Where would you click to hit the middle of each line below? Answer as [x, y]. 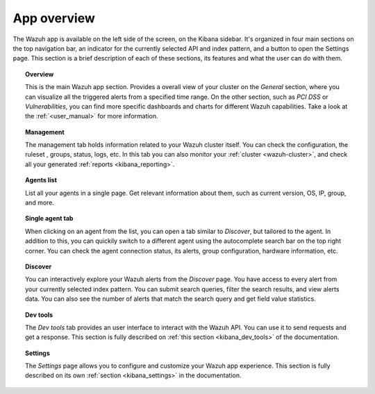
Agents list [41, 180]
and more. [40, 203]
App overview [54, 18]
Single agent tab [49, 219]
